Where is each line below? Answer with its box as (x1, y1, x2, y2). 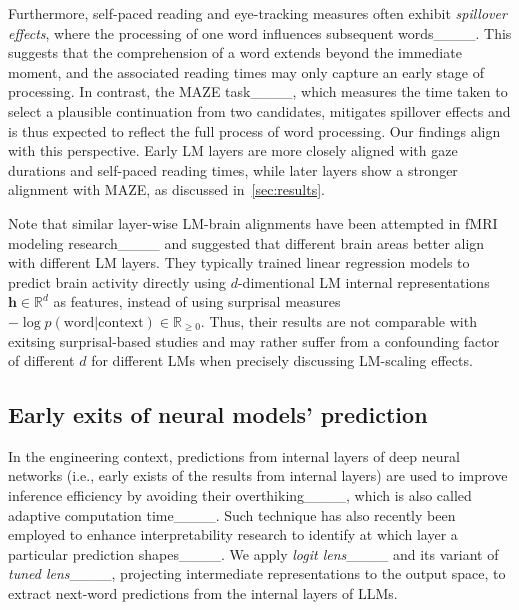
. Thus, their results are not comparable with (200, 310, 477, 331)
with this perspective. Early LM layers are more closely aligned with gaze (8, 140, 458, 161)
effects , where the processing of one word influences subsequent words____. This (8, 22, 512, 43)
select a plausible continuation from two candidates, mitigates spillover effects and (8, 100, 511, 121)
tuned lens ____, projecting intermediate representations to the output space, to (8, 563, 506, 584)
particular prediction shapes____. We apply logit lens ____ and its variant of (8, 543, 499, 564)
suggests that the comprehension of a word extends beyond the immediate (8, 42, 462, 63)
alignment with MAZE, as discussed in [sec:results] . (8, 179, 325, 200)
